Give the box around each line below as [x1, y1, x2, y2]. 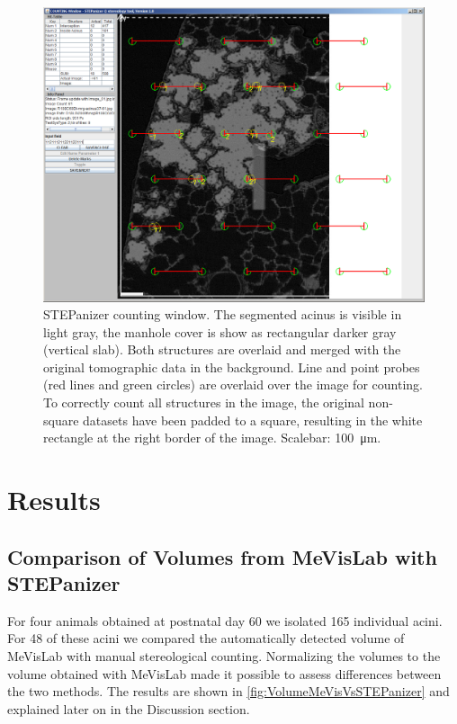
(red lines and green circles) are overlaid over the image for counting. [43, 375, 423, 394]
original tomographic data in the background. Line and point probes [43, 357, 420, 376]
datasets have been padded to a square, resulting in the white [83, 410, 423, 429]
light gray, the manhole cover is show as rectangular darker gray [43, 322, 397, 341]
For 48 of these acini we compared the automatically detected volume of [7, 629, 405, 648]
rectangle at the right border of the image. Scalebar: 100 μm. [43, 428, 381, 447]
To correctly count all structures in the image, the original [43, 393, 364, 412]
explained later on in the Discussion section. [7, 699, 250, 718]
